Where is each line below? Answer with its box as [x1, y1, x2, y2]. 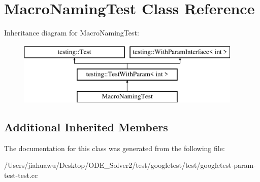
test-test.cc [4, 170, 38, 180]
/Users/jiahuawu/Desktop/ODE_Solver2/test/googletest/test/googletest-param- [4, 160, 256, 170]
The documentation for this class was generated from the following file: [4, 142, 225, 153]
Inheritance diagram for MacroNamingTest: [4, 27, 139, 38]
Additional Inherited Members [4, 119, 168, 135]
